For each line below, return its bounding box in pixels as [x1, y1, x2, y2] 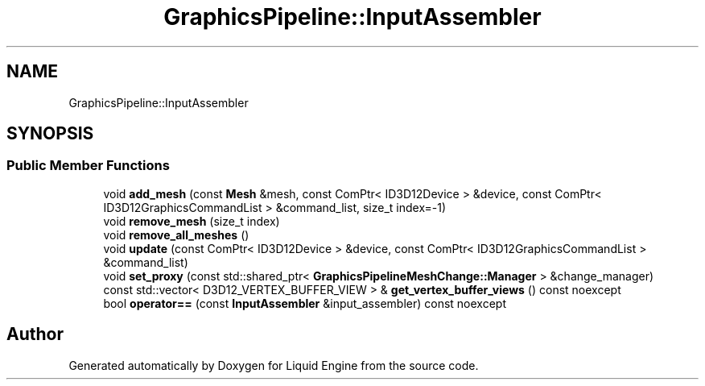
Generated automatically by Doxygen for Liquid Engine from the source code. [68, 358, 479, 372]
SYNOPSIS [6, 123, 94, 144]
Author [6, 324, 64, 345]
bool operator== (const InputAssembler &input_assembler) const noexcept [103, 296, 506, 310]
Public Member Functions [6, 157, 170, 174]
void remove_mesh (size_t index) [103, 214, 280, 228]
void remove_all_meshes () [103, 227, 249, 242]
